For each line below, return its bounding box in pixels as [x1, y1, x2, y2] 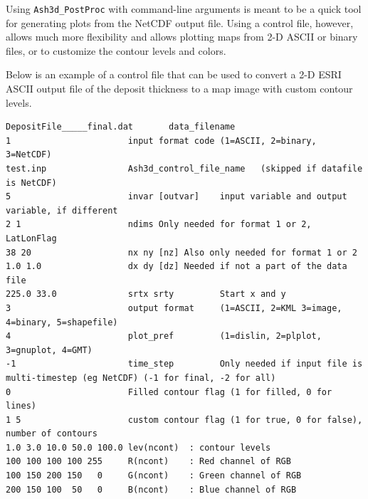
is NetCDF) [6, 177, 57, 188]
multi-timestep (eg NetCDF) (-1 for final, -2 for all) [6, 372, 276, 383]
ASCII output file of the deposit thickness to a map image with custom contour [6, 81, 353, 96]
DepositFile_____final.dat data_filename [6, 122, 236, 132]
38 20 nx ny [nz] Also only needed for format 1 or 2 [6, 247, 357, 258]
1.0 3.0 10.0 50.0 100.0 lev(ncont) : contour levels [6, 442, 271, 453]
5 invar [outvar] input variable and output [6, 191, 347, 202]
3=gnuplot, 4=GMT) [6, 345, 93, 355]
